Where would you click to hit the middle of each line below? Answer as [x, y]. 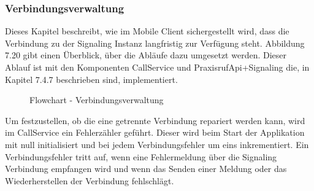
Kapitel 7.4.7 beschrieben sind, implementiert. [91, 79]
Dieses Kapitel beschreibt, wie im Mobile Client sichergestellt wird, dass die [147, 31]
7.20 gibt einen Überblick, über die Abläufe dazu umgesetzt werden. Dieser [146, 55]
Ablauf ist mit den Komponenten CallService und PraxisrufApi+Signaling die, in [157, 67]
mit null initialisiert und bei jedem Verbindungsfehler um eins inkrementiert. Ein [157, 144]
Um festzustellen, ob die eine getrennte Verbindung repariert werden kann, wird [155, 120]
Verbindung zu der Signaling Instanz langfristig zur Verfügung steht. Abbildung [155, 43]
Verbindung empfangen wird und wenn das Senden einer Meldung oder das [146, 169]
